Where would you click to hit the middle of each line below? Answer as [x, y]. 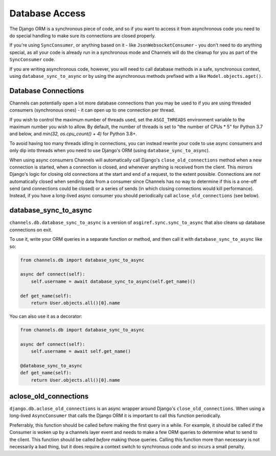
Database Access [48, 13]
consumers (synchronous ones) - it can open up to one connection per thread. [92, 110]
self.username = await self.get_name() [81, 351]
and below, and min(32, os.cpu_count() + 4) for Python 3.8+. [73, 134]
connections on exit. [31, 230]
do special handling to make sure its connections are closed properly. [83, 35]
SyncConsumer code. [32, 59]
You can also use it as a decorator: [46, 316]
